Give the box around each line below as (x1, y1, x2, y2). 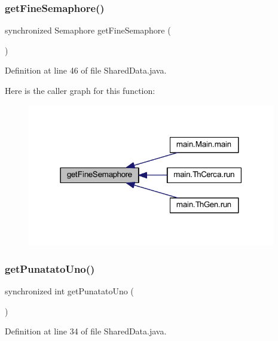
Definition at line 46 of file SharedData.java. (5, 64, 167, 77)
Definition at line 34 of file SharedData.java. (5, 325, 167, 337)
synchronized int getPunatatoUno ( (5, 285, 134, 297)
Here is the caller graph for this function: (5, 84, 155, 96)
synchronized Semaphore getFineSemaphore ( (5, 24, 171, 36)
